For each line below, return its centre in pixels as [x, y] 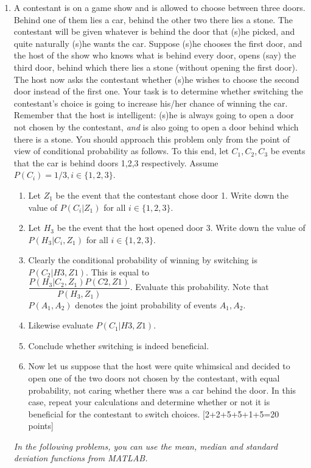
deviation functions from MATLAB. [81, 458]
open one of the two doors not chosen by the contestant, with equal [154, 378]
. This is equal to [118, 271]
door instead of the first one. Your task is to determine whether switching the [158, 91]
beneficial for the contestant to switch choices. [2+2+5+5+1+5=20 [154, 413]
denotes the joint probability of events [146, 304]
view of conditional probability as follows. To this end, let [121, 151]
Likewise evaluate [61, 325]
